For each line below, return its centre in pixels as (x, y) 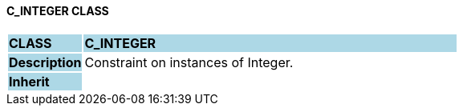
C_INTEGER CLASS (58, 11)
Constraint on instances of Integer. (189, 62)
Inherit (29, 81)
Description (45, 62)
